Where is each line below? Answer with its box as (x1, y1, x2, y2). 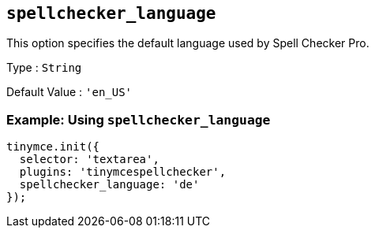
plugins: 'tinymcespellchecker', (19, 165, 227, 179)
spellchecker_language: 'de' (19, 178, 200, 191)
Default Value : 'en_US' (6, 85, 133, 99)
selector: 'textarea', (19, 153, 159, 166)
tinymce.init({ (6, 140, 100, 154)
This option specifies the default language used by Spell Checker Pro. (6, 36, 369, 50)
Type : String (6, 61, 82, 75)
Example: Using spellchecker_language (6, 111, 271, 128)
